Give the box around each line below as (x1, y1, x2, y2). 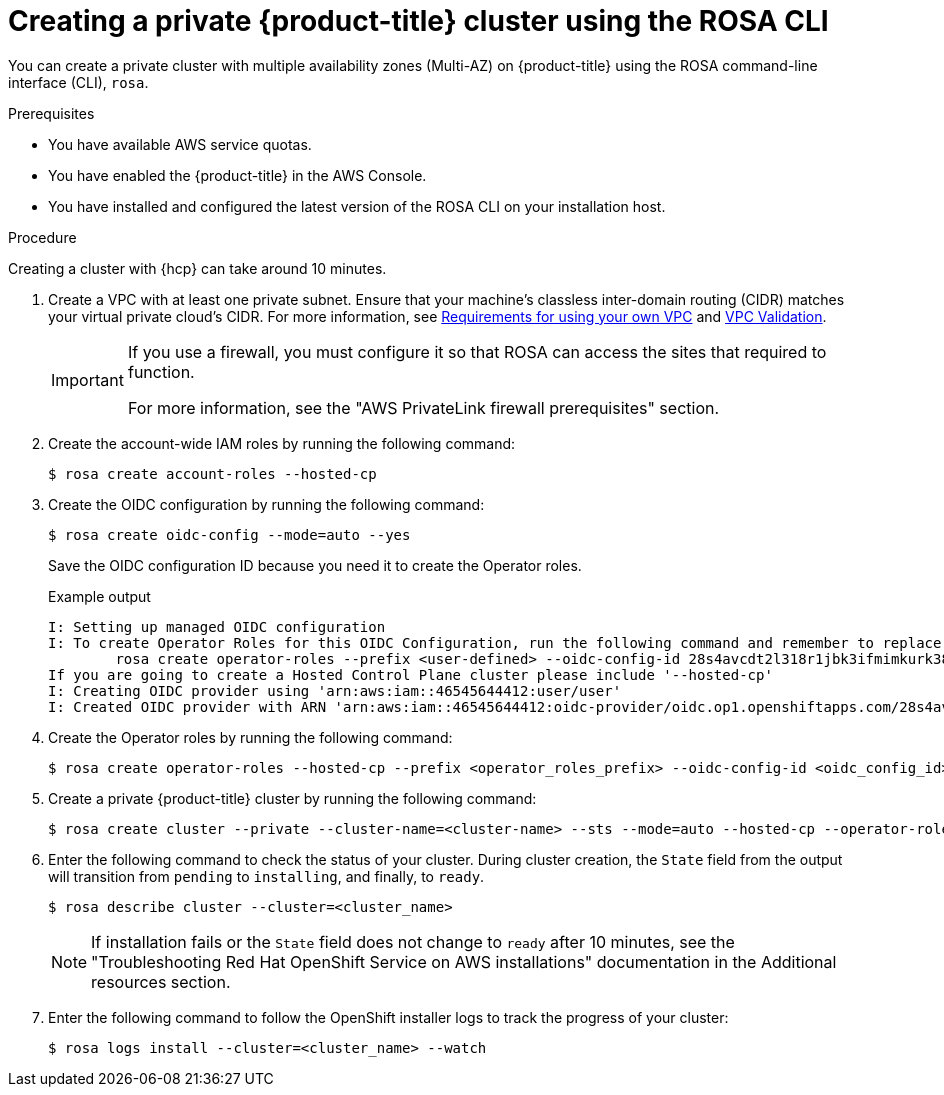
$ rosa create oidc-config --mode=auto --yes (48, 526, 411, 543)
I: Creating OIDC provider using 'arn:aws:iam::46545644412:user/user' (48, 682, 622, 699)
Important (51, 369, 124, 390)
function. (127, 361, 195, 382)
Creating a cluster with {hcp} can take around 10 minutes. (8, 259, 387, 277)
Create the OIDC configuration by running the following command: (48, 495, 485, 513)
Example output (48, 587, 151, 605)
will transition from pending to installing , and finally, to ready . (48, 867, 485, 885)
